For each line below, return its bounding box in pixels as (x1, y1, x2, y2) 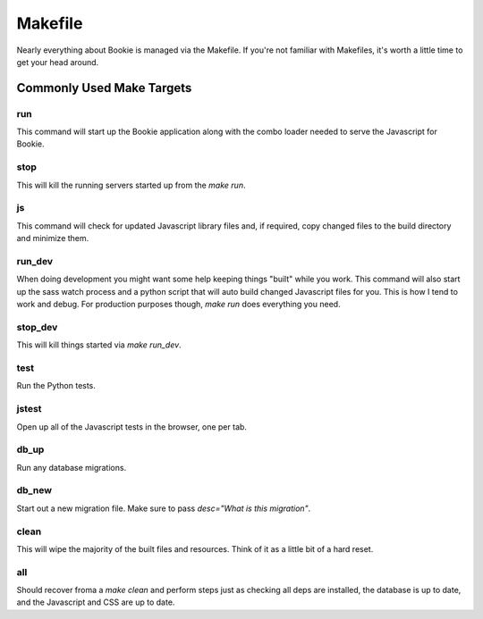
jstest (16, 403, 42, 415)
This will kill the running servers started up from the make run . (16, 180, 246, 190)
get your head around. (16, 56, 99, 67)
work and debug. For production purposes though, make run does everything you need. (16, 299, 341, 310)
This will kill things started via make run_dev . (16, 339, 182, 350)
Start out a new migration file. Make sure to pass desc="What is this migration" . (16, 503, 311, 514)
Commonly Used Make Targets (16, 80, 192, 96)
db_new (16, 484, 53, 497)
